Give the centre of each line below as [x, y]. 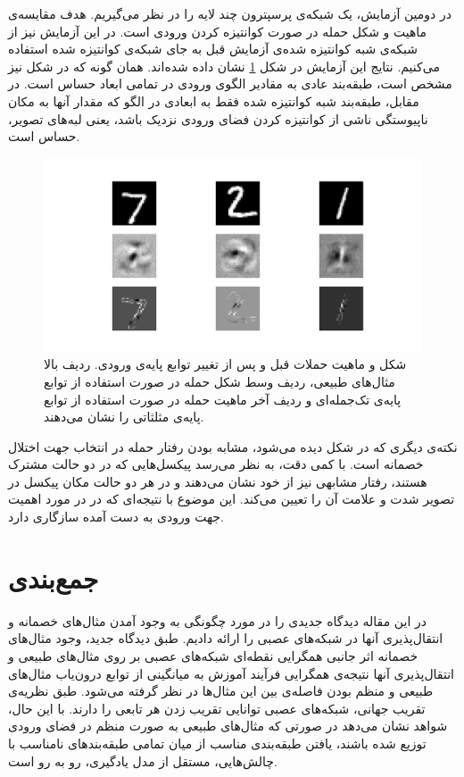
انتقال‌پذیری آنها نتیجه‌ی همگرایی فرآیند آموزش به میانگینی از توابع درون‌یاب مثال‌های [231, 673]
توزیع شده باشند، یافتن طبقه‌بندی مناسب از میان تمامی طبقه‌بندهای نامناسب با [217, 743]
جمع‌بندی [54, 577]
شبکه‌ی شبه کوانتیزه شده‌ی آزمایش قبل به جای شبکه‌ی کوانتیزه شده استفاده [213, 49]
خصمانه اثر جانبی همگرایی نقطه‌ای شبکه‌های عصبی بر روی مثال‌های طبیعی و [213, 655]
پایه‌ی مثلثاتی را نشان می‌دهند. [124, 417]
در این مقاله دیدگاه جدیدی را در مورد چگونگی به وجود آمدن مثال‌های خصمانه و [217, 620]
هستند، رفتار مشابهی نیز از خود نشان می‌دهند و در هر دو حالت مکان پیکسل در [218, 481]
